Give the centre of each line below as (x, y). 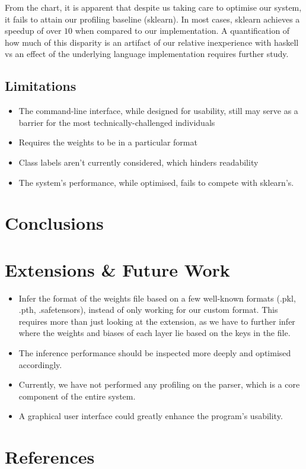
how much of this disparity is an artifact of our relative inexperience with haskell (152, 42)
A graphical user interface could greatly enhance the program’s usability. (151, 416)
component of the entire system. (77, 396)
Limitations (41, 86)
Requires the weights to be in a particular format (108, 142)
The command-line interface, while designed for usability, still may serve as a (158, 111)
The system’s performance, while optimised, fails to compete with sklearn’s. (156, 182)
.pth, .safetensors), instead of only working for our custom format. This (148, 310)
